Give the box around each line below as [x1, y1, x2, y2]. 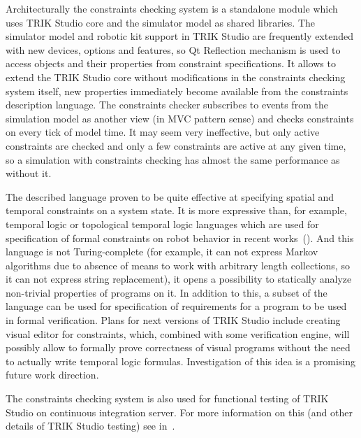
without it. [6, 166, 52, 181]
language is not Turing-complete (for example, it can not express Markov [6, 244, 318, 259]
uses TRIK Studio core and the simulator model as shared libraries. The [6, 15, 316, 29]
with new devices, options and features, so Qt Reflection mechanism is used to [6, 42, 341, 57]
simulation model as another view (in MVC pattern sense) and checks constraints [6, 111, 354, 125]
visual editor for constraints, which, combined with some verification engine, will [6, 326, 350, 341]
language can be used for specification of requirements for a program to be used [6, 299, 347, 313]
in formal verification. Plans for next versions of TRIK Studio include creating [6, 313, 341, 327]
